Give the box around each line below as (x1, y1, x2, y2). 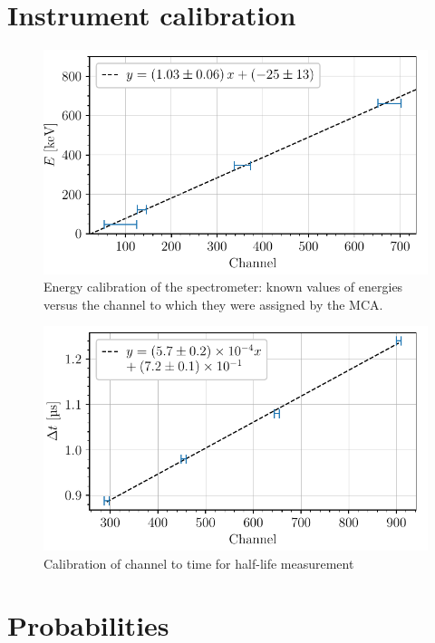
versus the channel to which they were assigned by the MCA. (43, 294, 383, 313)
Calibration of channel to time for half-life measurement (43, 553, 354, 572)
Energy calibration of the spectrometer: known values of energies (43, 277, 403, 296)
